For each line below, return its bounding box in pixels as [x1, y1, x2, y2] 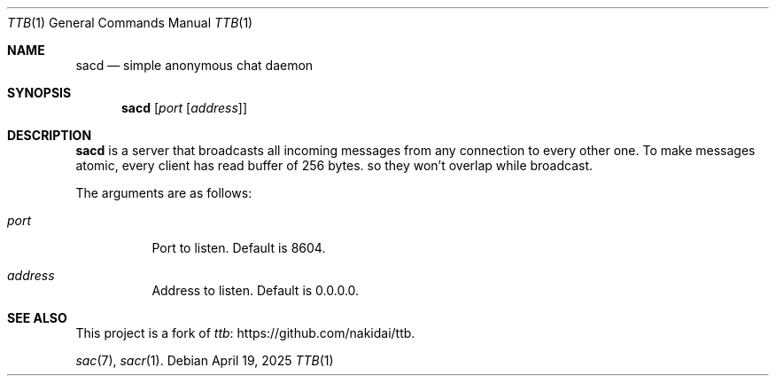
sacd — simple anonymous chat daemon [75, 58, 314, 73]
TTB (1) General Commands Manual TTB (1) [7, 15, 253, 30]
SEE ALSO [7, 310, 67, 325]
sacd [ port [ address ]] [121, 100, 248, 115]
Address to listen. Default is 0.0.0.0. [151, 283, 360, 298]
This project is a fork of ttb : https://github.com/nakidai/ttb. [75, 325, 415, 340]
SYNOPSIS [7, 85, 72, 100]
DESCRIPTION [7, 128, 92, 143]
